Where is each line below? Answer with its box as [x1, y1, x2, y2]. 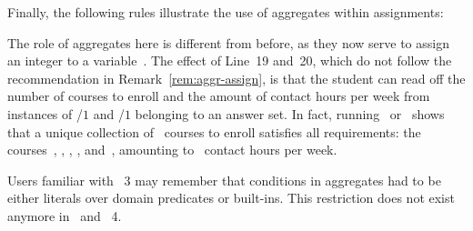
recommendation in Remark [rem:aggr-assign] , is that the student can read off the [7, 68, 466, 87]
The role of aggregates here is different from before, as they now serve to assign [7, 33, 449, 52]
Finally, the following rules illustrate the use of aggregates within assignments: [7, 3, 444, 21]
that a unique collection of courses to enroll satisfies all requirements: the [7, 122, 421, 141]
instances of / [7, 104, 83, 123]
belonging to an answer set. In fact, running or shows [135, 104, 445, 123]
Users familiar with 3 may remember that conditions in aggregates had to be [7, 170, 441, 189]
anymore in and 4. [7, 206, 122, 225]
